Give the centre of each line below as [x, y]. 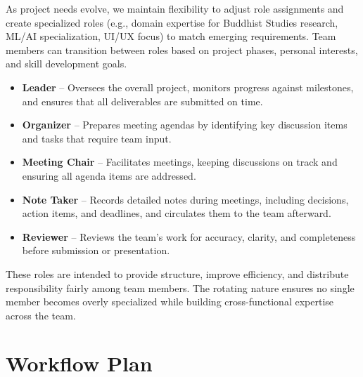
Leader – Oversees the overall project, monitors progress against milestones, [188, 87]
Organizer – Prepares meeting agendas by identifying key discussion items [185, 125]
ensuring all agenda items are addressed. [109, 175]
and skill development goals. [66, 64]
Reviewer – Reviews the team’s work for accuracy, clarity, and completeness [189, 236]
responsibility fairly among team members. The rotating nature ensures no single [180, 287]
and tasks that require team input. [97, 138]
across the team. [41, 315]
